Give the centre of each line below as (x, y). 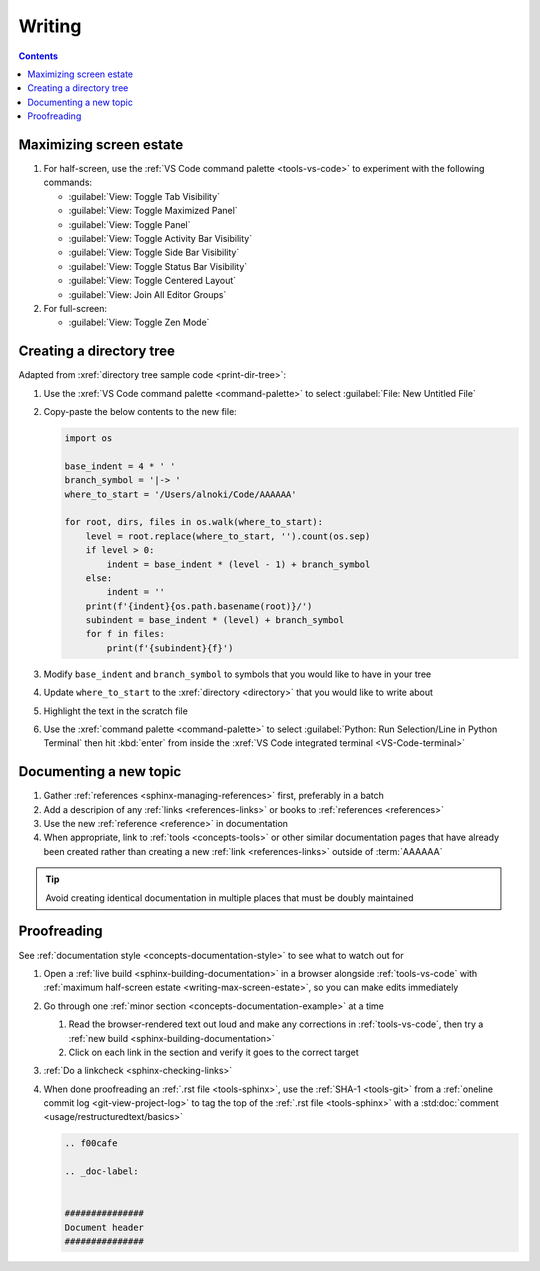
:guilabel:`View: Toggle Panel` (129, 224)
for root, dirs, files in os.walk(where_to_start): (194, 522)
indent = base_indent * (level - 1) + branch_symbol (238, 564)
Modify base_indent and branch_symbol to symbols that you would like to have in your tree (237, 674)
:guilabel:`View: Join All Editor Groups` (147, 294)
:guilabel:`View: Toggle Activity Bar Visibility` (160, 238)
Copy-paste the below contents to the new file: (140, 411)
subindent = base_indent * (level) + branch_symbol (215, 620)
